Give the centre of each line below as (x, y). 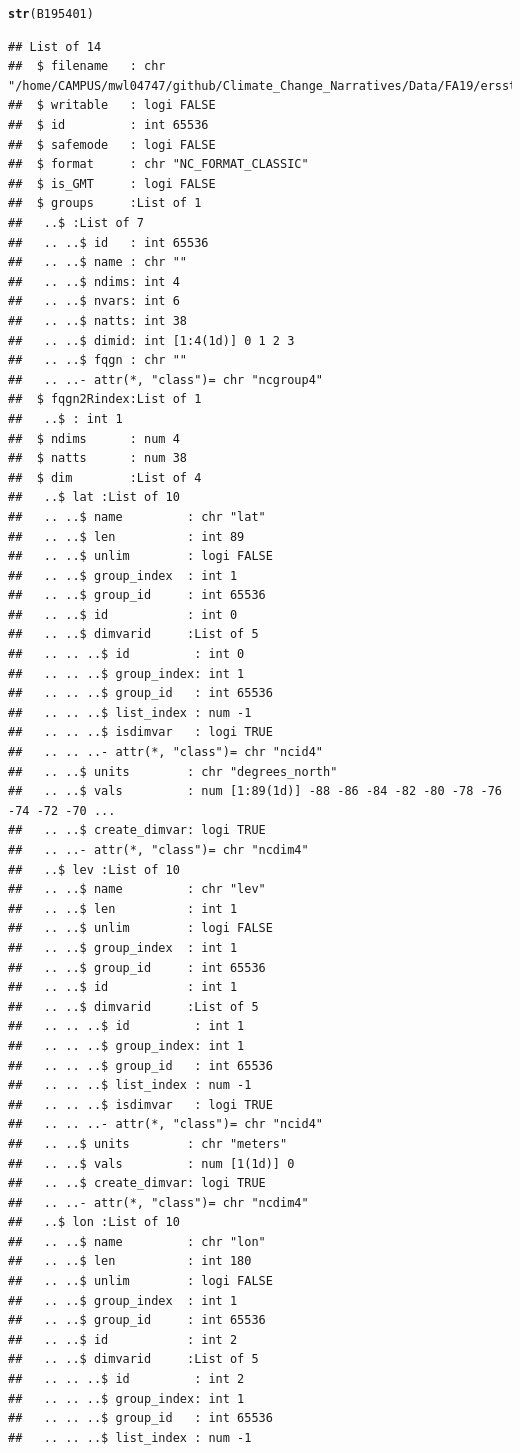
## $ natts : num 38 (97, 458)
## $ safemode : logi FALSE (112, 144)
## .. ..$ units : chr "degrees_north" (173, 771)
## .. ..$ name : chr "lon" (137, 1241)
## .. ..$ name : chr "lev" (137, 889)
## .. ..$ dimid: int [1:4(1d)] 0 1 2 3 (151, 340)
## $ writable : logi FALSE (112, 105)
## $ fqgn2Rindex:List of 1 (105, 399)
